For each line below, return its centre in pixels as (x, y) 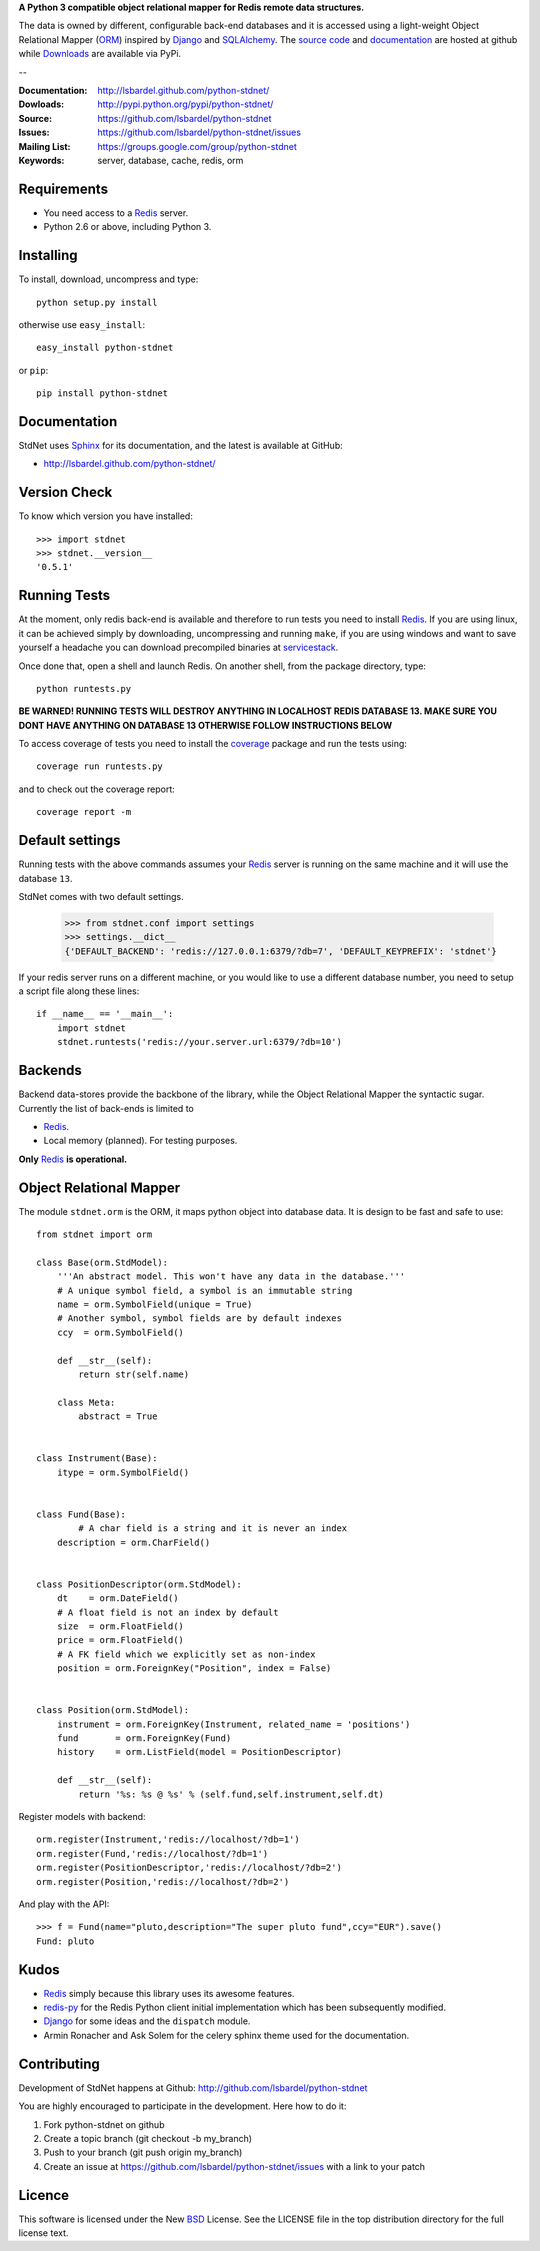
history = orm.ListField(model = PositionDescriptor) (199, 1752)
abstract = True (118, 1416)
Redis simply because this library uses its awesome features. (169, 1993)
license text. (43, 2233)
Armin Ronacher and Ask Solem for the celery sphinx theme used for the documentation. (226, 2035)
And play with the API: (64, 1904)
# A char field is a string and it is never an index (213, 1528)
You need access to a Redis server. (116, 212)
